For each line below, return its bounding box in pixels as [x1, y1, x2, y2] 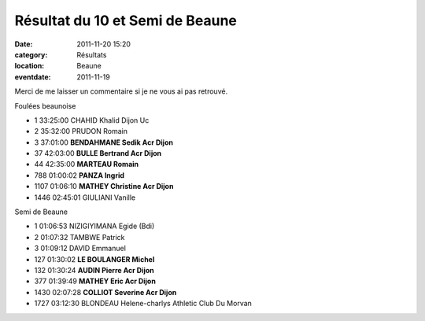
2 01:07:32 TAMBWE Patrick [34, 232, 125, 242]
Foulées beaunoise [14, 101, 76, 110]
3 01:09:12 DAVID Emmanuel [34, 244, 126, 253]
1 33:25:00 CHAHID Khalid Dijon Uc [34, 115, 150, 125]
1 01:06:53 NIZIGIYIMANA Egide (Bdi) [34, 221, 155, 231]
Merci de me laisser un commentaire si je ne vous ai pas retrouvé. [14, 87, 228, 96]
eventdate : [14, 72, 51, 82]
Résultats [76, 50, 107, 59]
